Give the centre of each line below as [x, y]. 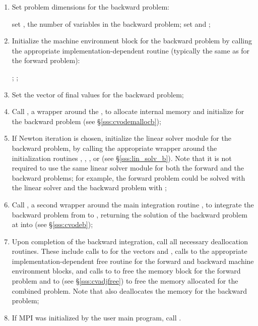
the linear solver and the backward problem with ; [89, 187]
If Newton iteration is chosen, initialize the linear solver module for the [121, 138]
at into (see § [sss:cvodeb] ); [52, 224]
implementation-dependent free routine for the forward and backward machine [133, 261]
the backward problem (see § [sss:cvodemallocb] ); [86, 121]
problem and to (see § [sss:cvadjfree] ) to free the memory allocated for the [125, 281]
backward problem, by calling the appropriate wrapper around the [114, 148]
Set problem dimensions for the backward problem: [91, 7]
